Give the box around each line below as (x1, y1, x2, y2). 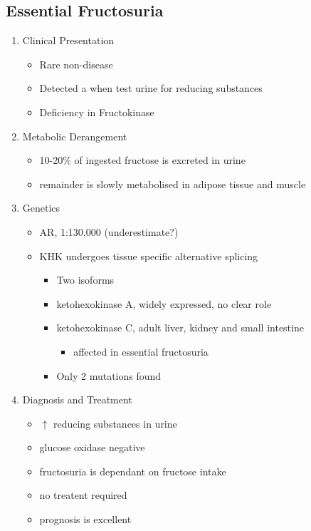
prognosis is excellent (39, 512, 132, 527)
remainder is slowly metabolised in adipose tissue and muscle (39, 176, 306, 191)
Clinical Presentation (22, 33, 115, 48)
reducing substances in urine (53, 416, 177, 431)
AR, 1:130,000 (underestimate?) (39, 224, 179, 239)
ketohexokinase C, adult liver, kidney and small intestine (56, 320, 304, 335)
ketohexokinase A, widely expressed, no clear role (56, 296, 272, 311)
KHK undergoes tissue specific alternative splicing (39, 248, 258, 263)
